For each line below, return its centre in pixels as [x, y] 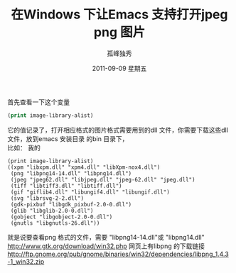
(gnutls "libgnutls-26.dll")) [55, 223]
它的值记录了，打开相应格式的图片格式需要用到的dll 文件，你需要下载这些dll [118, 130]
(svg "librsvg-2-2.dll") [47, 198]
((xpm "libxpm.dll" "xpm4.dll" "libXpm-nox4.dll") [84, 167]
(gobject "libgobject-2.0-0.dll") [61, 217]
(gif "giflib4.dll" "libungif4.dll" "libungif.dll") [90, 192]
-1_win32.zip [26, 261]
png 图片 [119, 32]
